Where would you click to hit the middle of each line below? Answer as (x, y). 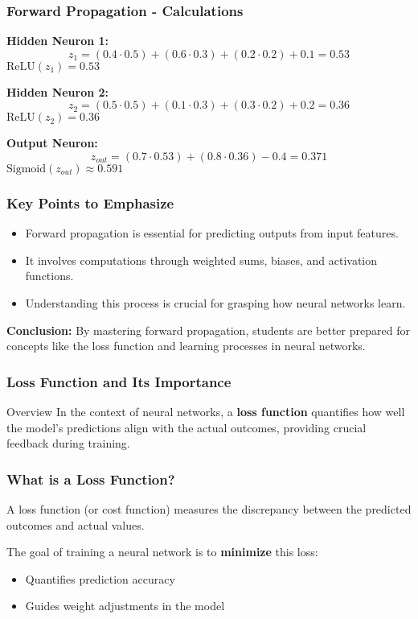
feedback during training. (68, 443)
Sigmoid (27, 169)
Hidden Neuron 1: (58, 41)
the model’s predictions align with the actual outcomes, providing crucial (186, 427)
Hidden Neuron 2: (58, 91)
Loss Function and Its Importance (119, 381)
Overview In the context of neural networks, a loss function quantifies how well (206, 411)
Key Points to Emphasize (90, 202)
